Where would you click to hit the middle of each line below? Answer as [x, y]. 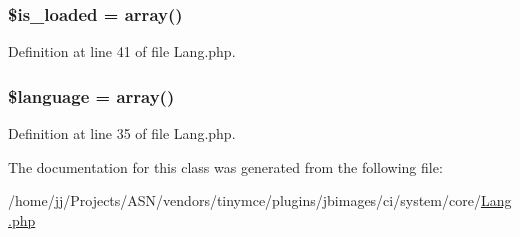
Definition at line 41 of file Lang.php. [122, 51]
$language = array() [91, 95]
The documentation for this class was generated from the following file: [225, 166]
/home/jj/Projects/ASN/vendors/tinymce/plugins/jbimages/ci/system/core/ [244, 200]
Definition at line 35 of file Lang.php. [122, 133]
